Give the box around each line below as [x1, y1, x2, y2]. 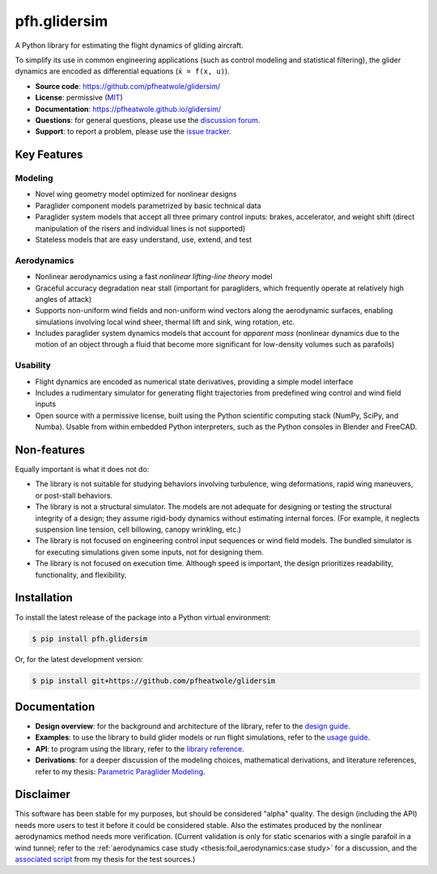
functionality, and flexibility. [35, 570, 127, 579]
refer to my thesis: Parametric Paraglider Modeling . [35, 766, 206, 776]
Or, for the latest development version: [15, 655, 143, 664]
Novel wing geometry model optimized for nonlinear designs [35, 189, 237, 199]
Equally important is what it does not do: [15, 465, 150, 474]
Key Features [15, 148, 83, 162]
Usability [15, 360, 52, 371]
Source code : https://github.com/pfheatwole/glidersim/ [35, 81, 221, 91]
